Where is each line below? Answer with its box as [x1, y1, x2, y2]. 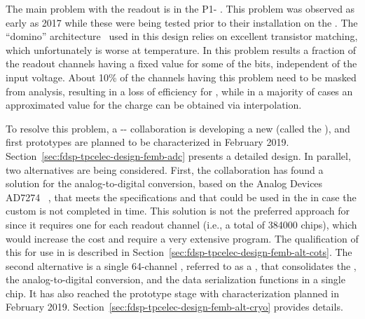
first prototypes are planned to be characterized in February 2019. [6, 135, 289, 149]
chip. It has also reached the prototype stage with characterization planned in [6, 285, 339, 300]
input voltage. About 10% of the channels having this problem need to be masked [6, 69, 357, 84]
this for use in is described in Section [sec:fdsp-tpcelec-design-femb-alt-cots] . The [6, 245, 352, 259]
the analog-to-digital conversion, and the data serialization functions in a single [6, 272, 345, 287]
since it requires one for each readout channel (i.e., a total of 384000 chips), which [6, 217, 357, 231]
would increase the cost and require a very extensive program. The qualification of [6, 231, 359, 245]
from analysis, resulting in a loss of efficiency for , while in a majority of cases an [6, 83, 353, 98]
